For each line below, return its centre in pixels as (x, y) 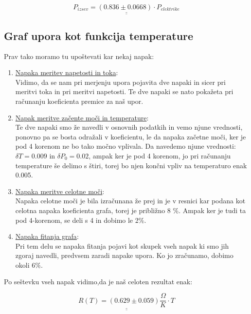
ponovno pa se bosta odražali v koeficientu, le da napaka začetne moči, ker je (131, 136)
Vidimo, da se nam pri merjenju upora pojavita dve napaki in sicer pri (120, 82)
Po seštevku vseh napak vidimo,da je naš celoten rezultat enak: (98, 281)
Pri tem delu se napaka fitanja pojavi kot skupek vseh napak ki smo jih (122, 245)
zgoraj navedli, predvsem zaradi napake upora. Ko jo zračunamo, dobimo (124, 255)
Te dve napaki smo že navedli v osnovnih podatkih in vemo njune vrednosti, (129, 127)
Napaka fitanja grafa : (47, 236)
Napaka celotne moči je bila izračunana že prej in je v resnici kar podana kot (130, 201)
